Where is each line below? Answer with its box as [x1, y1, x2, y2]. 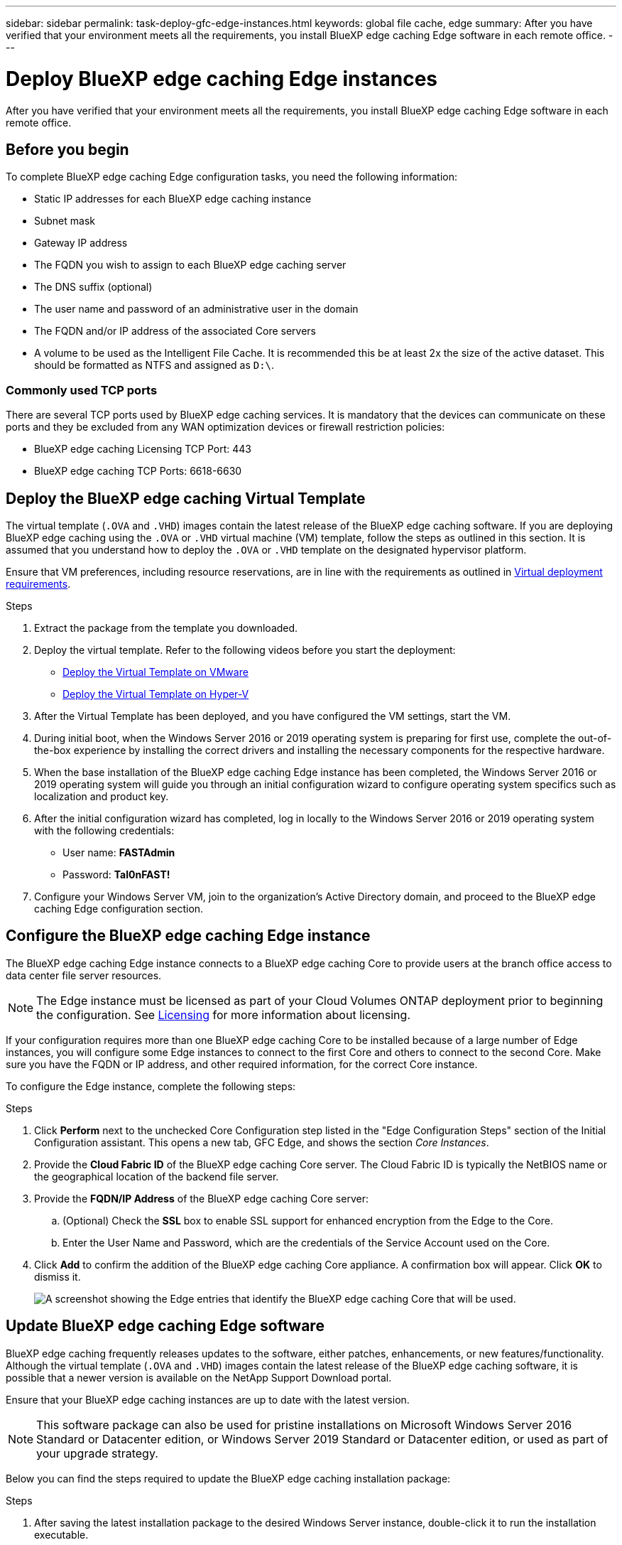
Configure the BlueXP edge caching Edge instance [6, 927, 371, 945]
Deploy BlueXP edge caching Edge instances [6, 66, 438, 91]
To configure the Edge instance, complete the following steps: [6, 1080, 296, 1092]
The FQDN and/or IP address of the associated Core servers [34, 325, 316, 338]
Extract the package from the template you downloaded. [34, 621, 298, 634]
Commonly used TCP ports [6, 382, 158, 397]
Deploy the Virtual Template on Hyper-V [62, 687, 249, 700]
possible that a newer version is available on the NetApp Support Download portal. [6, 1371, 392, 1384]
